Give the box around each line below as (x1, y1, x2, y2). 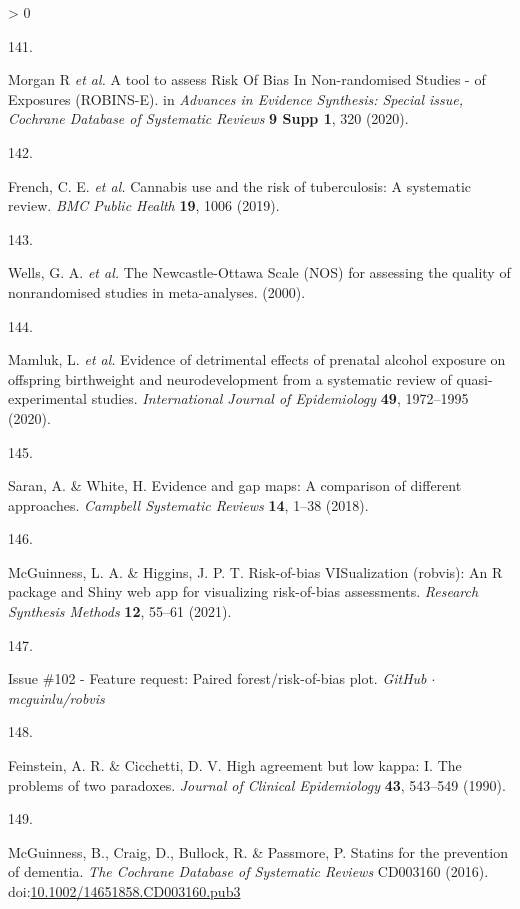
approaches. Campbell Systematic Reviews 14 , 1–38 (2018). (8, 494, 369, 515)
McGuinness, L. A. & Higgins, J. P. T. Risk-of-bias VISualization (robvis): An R (8, 561, 503, 582)
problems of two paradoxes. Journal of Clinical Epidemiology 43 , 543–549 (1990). (8, 774, 506, 795)
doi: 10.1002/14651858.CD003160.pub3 (8, 881, 241, 901)
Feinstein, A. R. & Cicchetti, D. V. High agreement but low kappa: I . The (8, 755, 462, 776)
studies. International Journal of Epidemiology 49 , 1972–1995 (91, 388, 469, 409)
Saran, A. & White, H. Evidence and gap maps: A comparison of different (8, 475, 462, 496)
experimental (8, 388, 87, 409)
